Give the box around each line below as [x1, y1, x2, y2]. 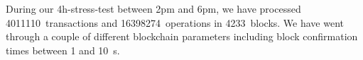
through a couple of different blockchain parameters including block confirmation [6, 29, 358, 44]
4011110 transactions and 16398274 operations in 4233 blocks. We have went [6, 15, 344, 30]
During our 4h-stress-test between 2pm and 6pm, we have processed [6, 1, 301, 16]
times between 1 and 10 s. [6, 42, 120, 57]
